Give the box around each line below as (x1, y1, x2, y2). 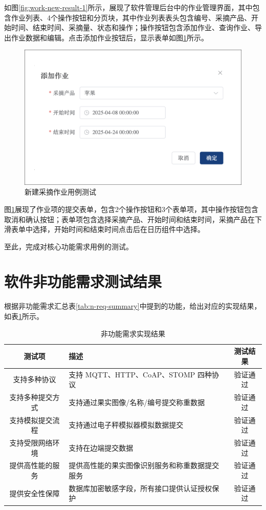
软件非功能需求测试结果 (4, 271, 162, 292)
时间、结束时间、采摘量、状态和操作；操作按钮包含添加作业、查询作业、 (11, 22, 255, 33)
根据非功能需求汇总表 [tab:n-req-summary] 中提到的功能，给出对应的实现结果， (4, 301, 261, 311)
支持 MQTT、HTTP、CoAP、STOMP (69, 369, 195, 379)
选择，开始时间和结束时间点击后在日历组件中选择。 (32, 224, 205, 235)
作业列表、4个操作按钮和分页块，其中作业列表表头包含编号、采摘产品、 (11, 12, 251, 23)
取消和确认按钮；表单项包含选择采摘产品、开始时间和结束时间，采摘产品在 (4, 214, 255, 224)
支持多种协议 (13, 374, 56, 385)
